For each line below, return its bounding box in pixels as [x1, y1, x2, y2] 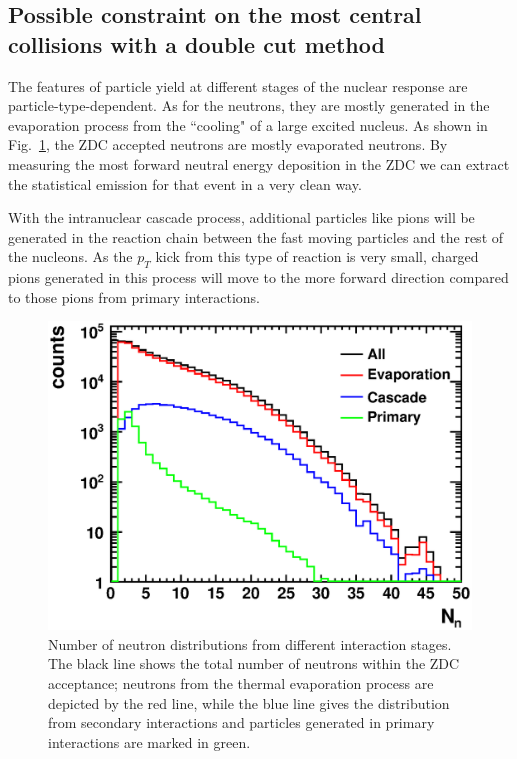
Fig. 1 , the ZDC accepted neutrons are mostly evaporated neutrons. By [8, 134, 448, 155]
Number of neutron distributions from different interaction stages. [48, 633, 452, 654]
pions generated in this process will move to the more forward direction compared [8, 267, 509, 288]
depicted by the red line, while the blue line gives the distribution [48, 692, 450, 713]
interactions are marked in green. [48, 731, 251, 752]
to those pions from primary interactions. [8, 286, 261, 307]
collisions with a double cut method [8, 28, 385, 59]
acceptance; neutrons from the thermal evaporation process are [48, 673, 434, 693]
